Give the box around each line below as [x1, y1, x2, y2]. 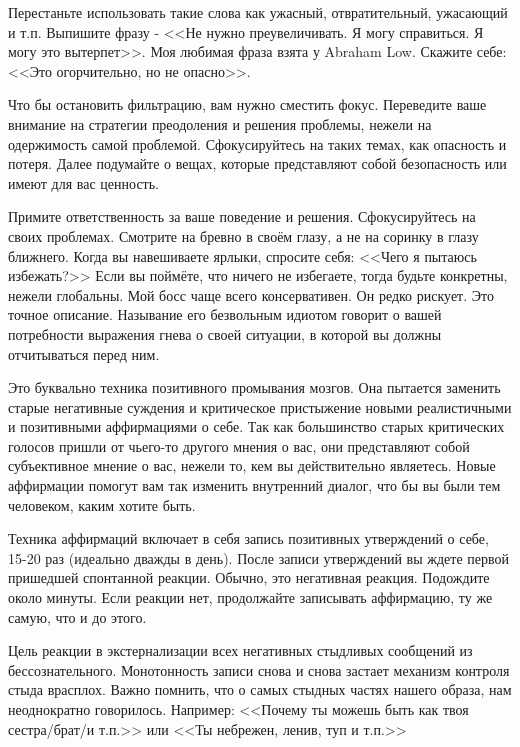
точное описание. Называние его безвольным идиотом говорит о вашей [8, 304, 442, 325]
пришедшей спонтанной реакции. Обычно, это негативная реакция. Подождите [8, 567, 490, 588]
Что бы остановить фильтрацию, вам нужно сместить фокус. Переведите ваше [8, 94, 487, 115]
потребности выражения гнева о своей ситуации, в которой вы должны [8, 323, 442, 344]
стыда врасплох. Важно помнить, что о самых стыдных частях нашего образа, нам [8, 679, 512, 700]
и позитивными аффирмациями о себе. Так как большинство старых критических [8, 416, 505, 437]
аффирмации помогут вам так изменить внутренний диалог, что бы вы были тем [8, 475, 501, 496]
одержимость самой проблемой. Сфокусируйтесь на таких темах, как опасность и [8, 133, 507, 154]
